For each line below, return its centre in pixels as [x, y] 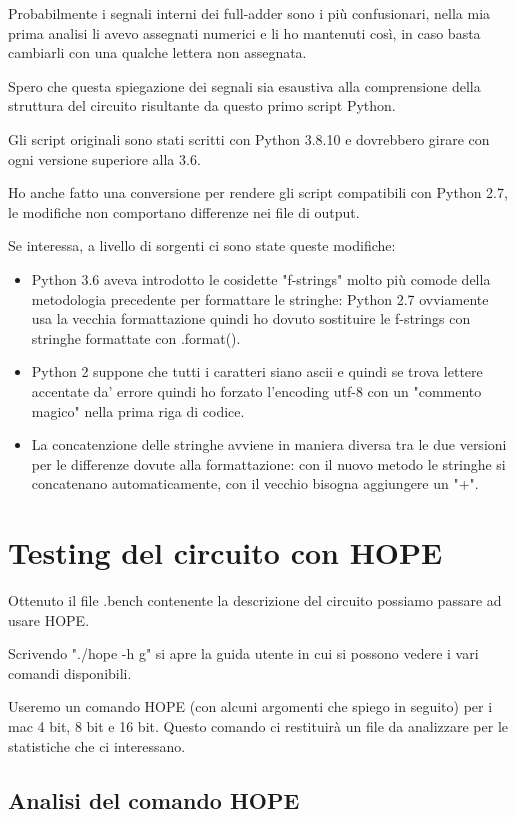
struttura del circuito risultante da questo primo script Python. [202, 105]
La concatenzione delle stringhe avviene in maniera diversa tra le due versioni [269, 444]
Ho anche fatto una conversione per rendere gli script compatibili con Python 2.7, [258, 192]
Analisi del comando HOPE [154, 799]
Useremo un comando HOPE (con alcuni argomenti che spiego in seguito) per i [250, 706]
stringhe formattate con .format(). [136, 337]
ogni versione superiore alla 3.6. [104, 158]
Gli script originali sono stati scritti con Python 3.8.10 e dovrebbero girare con [249, 138]
